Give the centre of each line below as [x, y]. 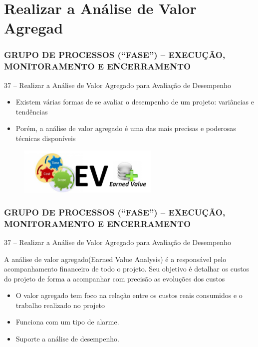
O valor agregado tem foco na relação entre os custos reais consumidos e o [129, 295]
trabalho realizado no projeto [60, 305]
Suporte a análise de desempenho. [67, 339]
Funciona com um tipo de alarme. [67, 322]
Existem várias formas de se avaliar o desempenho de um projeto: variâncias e [135, 102]
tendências [32, 111]
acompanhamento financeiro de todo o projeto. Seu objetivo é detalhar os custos [127, 269]
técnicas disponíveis [46, 138]
